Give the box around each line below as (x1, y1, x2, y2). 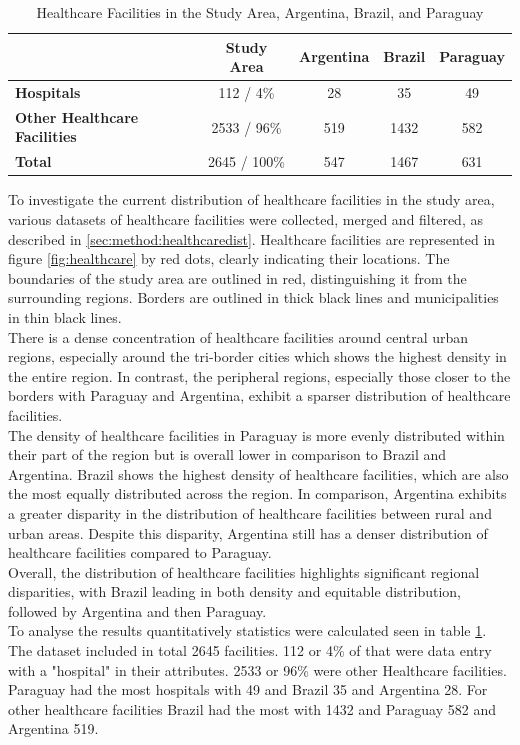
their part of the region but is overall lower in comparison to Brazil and (8, 444, 447, 465)
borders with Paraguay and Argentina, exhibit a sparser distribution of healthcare (8, 385, 511, 406)
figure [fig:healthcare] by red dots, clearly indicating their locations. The (8, 248, 450, 269)
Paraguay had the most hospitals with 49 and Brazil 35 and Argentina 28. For (8, 679, 488, 700)
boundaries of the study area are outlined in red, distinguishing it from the (8, 267, 467, 288)
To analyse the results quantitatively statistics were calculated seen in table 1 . (8, 620, 487, 641)
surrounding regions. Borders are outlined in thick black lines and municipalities (8, 287, 499, 308)
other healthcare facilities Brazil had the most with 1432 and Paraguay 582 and (8, 698, 496, 719)
